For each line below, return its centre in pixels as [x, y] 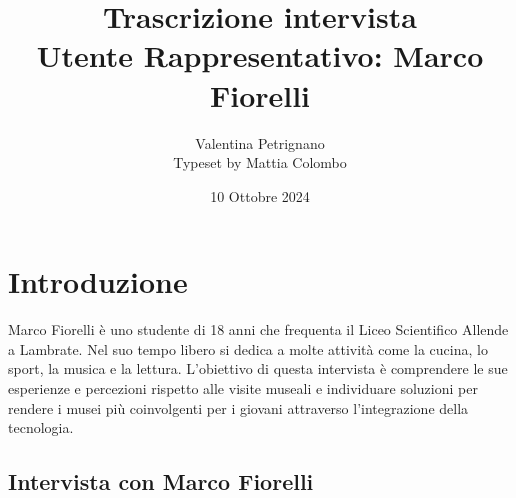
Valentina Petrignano [260, 142]
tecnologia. [41, 427]
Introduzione [98, 281]
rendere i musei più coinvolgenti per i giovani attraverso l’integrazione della [238, 407]
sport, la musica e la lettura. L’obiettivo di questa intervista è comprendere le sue [258, 368]
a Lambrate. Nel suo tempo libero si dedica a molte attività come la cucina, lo [248, 348]
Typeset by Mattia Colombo [260, 162]
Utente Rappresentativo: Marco [260, 55]
